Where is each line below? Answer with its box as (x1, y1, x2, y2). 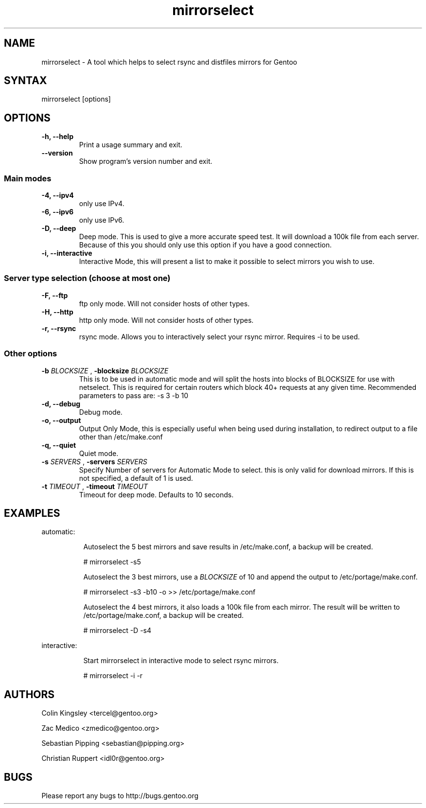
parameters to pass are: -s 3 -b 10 (79, 391, 189, 400)
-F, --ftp (41, 291, 68, 299)
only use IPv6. (79, 216, 124, 225)
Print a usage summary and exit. (79, 141, 182, 149)
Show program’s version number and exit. (79, 157, 213, 166)
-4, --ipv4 (41, 191, 74, 200)
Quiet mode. (79, 449, 119, 457)
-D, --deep (41, 224, 76, 233)
